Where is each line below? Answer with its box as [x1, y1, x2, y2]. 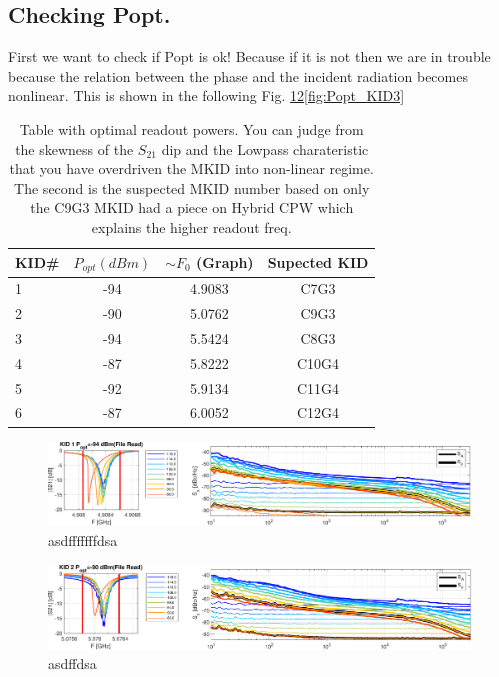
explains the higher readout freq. [91, 216, 292, 237]
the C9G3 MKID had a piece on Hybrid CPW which [30, 197, 354, 218]
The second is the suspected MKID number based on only [14, 177, 370, 198]
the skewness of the [15, 138, 134, 159]
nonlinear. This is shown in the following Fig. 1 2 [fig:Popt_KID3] [8, 85, 405, 106]
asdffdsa [48, 653, 97, 674]
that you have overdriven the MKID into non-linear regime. [9, 158, 374, 179]
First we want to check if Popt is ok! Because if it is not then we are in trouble [8, 46, 491, 67]
